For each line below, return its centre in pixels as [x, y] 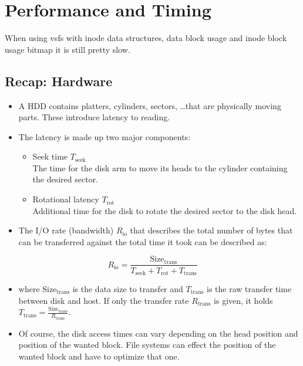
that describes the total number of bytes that [211, 230]
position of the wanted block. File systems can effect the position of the [147, 345]
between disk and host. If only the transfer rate [104, 300]
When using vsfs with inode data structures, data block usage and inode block [146, 38]
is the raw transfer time [249, 288]
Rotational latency [66, 199]
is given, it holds [243, 300]
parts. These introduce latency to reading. [94, 117]
